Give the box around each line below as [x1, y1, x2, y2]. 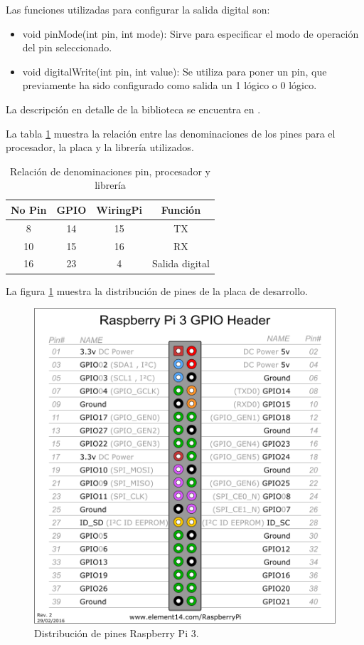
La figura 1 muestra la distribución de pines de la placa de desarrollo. [6, 283, 308, 298]
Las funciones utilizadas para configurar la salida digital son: [6, 2, 270, 16]
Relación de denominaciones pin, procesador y [9, 163, 210, 178]
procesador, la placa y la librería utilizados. [6, 140, 194, 155]
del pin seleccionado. [22, 40, 112, 55]
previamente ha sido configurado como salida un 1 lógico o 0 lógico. [22, 78, 317, 93]
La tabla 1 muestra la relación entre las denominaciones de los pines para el [6, 125, 336, 140]
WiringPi [96, 202, 142, 217]
